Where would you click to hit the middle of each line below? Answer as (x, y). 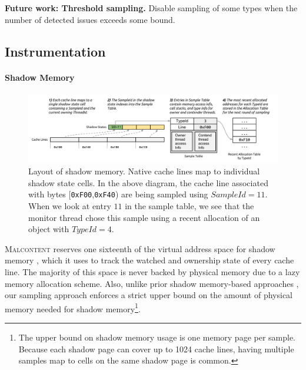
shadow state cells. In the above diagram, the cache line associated (148, 182)
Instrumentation (55, 51)
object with (49, 229)
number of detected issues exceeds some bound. (90, 19)
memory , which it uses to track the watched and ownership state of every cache (149, 260)
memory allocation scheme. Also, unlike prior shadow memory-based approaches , (152, 283)
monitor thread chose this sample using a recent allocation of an (144, 217)
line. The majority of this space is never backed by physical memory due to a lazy (152, 271)
